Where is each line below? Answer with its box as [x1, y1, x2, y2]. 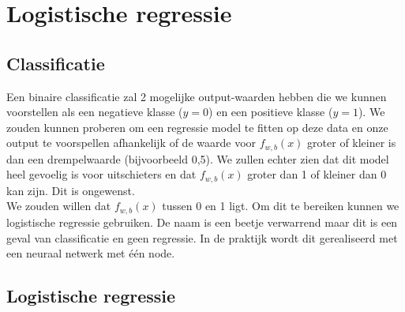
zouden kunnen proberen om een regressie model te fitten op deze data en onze [6, 118, 388, 135]
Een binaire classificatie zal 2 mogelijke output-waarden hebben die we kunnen [6, 88, 387, 104]
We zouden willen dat [6, 197, 111, 214]
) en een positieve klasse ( [208, 103, 333, 120]
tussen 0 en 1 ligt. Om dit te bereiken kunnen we [162, 197, 399, 214]
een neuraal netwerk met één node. [6, 245, 175, 261]
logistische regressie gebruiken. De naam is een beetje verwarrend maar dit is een [6, 213, 398, 230]
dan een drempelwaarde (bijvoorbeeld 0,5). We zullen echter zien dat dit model [6, 150, 389, 167]
